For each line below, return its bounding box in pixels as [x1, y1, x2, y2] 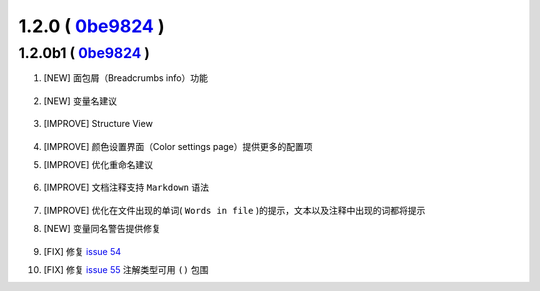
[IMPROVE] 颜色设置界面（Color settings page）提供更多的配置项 [43, 140, 314, 152]
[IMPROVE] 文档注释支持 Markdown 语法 [43, 181, 210, 194]
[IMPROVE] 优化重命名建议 [43, 158, 154, 170]
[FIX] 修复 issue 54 [43, 245, 122, 257]
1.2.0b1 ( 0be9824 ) [18, 44, 150, 62]
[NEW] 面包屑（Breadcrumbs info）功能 [43, 72, 209, 84]
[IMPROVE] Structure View [43, 118, 154, 130]
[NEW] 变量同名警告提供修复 [43, 223, 161, 235]
